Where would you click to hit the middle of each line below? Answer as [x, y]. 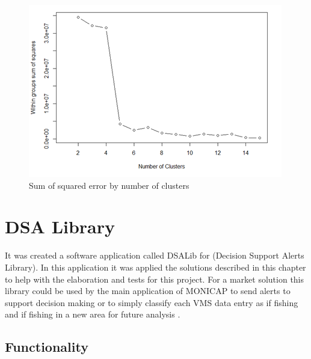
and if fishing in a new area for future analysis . [93, 314]
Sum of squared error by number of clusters [109, 185]
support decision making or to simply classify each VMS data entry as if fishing [152, 302]
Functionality [47, 347]
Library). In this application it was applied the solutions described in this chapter [155, 267]
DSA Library [60, 226]
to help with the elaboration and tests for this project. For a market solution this [155, 279]
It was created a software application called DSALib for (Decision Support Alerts [155, 255]
